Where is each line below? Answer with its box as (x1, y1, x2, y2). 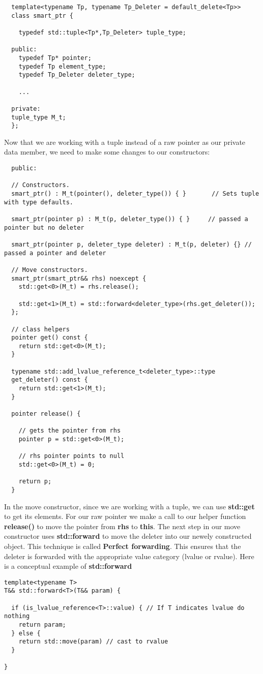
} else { (11, 629, 41, 637)
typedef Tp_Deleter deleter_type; (18, 71, 135, 79)
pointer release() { (11, 410, 81, 418)
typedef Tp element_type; (18, 63, 106, 70)
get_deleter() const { (11, 376, 88, 384)
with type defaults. (4, 198, 74, 206)
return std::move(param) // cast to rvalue (18, 638, 168, 646)
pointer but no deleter (4, 224, 84, 231)
